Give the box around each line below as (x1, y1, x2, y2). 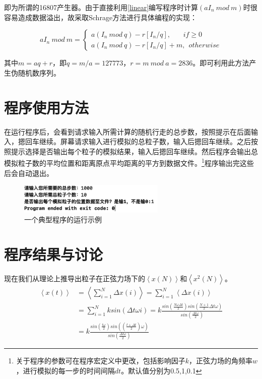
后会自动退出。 (4, 167, 53, 178)
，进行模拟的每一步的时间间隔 (16, 365, 115, 375)
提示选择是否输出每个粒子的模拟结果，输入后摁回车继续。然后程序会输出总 (11, 146, 258, 156)
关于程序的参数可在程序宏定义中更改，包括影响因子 (16, 355, 185, 366)
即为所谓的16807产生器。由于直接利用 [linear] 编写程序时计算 (4, 2, 199, 12)
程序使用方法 (4, 97, 89, 117)
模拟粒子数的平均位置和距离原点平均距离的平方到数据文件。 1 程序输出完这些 (4, 156, 254, 168)
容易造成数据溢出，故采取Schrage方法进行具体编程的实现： (4, 12, 198, 22)
